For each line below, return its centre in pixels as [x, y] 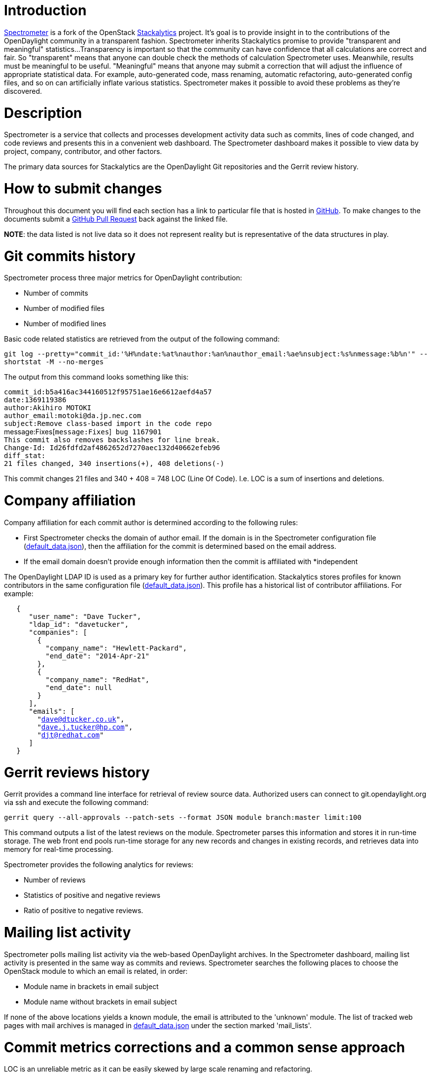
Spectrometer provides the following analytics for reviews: [99, 865]
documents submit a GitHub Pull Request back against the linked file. [116, 219]
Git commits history [70, 256]
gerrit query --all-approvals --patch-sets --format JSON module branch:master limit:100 [183, 818]
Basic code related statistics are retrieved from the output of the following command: [142, 339]
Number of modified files [64, 308]
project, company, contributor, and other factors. [83, 152]
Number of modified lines [65, 324]
